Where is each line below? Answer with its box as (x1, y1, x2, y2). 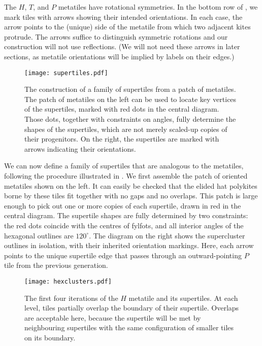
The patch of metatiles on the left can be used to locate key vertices (24, 93, 237, 104)
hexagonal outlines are (4, 230, 74, 240)
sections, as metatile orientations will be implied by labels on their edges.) (4, 51, 235, 61)
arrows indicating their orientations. (24, 143, 136, 154)
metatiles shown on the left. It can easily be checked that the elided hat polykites (4, 180, 257, 191)
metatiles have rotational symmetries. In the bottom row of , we (58, 2, 258, 12)
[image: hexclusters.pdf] (24, 278, 112, 285)
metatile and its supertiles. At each (128, 292, 238, 303)
